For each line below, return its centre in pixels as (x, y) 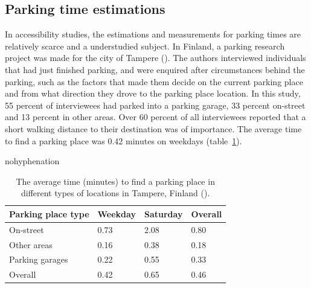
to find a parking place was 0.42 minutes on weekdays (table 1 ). (123, 140)
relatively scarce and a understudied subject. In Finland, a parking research (145, 46)
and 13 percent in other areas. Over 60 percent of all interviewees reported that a (155, 117)
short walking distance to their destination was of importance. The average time (153, 128)
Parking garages (39, 259)
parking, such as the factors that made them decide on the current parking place (154, 81)
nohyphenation (32, 161)
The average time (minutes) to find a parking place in (115, 181)
